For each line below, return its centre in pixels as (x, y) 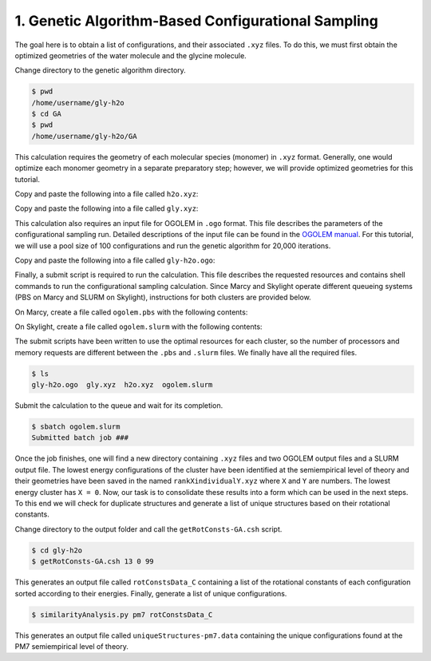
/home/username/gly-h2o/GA (84, 136)
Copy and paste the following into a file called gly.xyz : (107, 208)
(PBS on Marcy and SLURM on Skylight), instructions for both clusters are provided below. (163, 297)
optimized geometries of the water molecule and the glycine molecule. (130, 55)
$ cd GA (46, 114)
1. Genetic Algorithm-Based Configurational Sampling (196, 21)
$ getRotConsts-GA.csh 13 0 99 (93, 562)
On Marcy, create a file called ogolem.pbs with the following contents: (131, 312)
